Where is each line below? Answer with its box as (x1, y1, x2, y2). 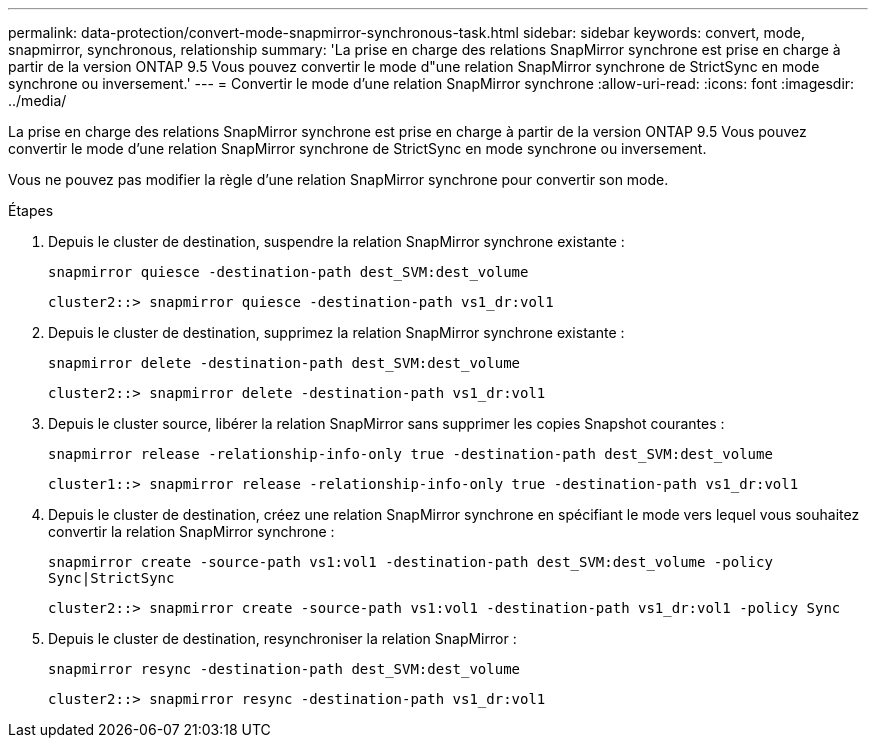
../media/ (8, 92, 67, 109)
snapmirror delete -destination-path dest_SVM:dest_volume (48, 355, 521, 371)
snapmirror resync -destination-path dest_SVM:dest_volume (48, 661, 521, 677)
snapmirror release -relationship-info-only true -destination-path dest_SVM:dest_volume (48, 446, 773, 462)
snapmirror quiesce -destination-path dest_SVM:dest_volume (48, 264, 529, 280)
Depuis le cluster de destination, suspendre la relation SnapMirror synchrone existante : (48, 233, 625, 250)
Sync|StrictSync (48, 570, 175, 586)
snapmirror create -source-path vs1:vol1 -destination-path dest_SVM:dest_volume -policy (48, 554, 773, 570)
